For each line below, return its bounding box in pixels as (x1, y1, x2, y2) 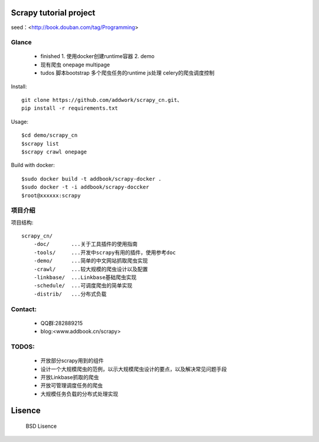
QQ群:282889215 (40, 319, 83, 326)
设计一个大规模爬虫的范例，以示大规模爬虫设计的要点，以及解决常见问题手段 (40, 365, 227, 373)
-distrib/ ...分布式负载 (33, 290, 107, 297)
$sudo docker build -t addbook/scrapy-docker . (21, 175, 162, 182)
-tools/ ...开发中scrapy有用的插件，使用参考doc (33, 249, 177, 256)
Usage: (11, 118, 29, 125)
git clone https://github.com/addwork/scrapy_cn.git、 (21, 97, 183, 104)
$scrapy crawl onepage (21, 148, 87, 155)
